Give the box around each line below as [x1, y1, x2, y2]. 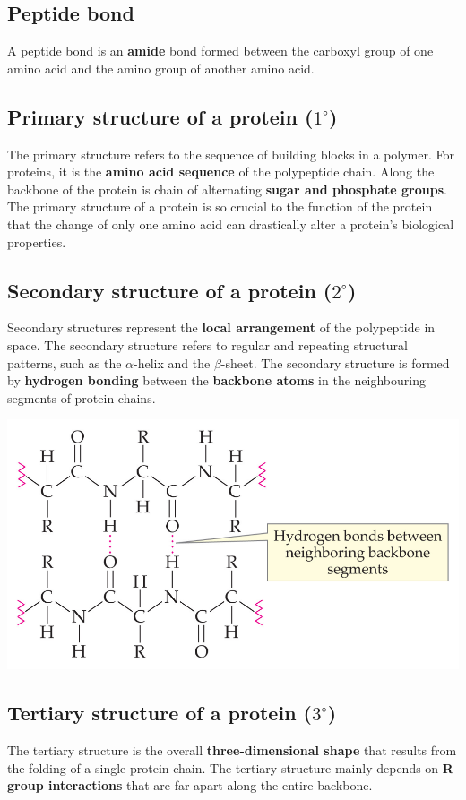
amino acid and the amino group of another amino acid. [7, 58, 315, 77]
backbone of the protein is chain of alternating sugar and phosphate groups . [7, 179, 447, 198]
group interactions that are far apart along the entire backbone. [7, 776, 373, 795]
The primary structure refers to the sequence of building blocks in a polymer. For [7, 144, 454, 163]
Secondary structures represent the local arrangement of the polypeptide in [7, 318, 436, 337]
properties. [7, 232, 66, 251]
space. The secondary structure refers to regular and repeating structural [7, 335, 408, 354]
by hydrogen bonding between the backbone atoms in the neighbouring [7, 371, 426, 390]
